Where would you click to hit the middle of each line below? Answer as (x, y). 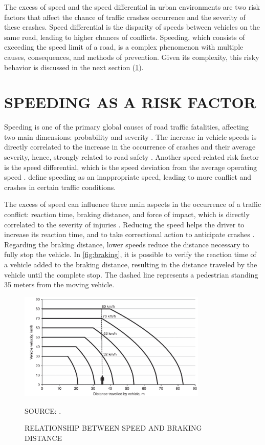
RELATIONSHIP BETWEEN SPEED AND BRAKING (113, 428)
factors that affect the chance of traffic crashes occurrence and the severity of (125, 17)
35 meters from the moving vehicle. (59, 284)
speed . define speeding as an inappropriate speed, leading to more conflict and (128, 177)
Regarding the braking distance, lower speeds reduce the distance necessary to (127, 244)
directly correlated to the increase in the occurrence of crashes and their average (130, 147)
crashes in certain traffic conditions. (60, 187)
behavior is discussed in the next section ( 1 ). (74, 67)
